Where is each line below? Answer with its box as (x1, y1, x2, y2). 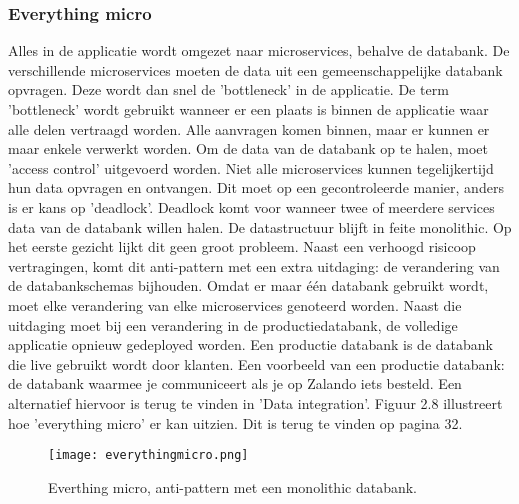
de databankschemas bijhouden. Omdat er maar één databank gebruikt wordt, (8, 275, 489, 296)
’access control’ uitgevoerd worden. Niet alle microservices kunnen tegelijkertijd (8, 157, 494, 178)
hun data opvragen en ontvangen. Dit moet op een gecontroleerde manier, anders (8, 177, 504, 198)
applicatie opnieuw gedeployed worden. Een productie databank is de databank (8, 334, 493, 355)
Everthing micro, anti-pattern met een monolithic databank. (48, 476, 418, 497)
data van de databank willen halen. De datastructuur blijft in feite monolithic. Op (8, 216, 512, 237)
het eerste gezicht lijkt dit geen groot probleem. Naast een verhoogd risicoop (8, 236, 476, 257)
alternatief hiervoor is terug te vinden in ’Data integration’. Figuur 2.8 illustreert (8, 392, 503, 413)
